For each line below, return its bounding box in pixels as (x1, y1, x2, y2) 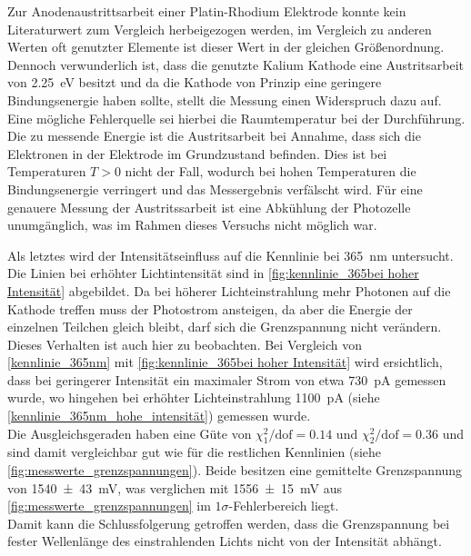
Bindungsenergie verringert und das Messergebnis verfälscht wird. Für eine (7, 179, 423, 198)
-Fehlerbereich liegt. (228, 496, 339, 515)
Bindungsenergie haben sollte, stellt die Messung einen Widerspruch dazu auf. (7, 90, 442, 109)
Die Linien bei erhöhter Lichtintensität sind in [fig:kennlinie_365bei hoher (7, 263, 419, 283)
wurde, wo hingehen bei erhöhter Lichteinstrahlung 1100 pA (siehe (7, 388, 380, 407)
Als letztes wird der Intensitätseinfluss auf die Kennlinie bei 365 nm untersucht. (7, 245, 454, 264)
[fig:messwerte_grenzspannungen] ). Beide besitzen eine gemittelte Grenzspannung (7, 461, 463, 480)
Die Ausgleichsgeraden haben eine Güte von (7, 423, 252, 442)
